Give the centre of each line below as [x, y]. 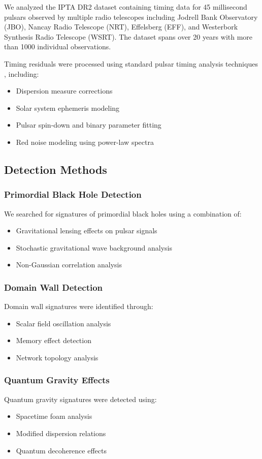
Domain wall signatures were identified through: [79, 306]
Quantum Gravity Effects [57, 380]
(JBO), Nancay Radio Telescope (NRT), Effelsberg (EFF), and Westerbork [121, 27]
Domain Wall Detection [54, 287]
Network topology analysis [57, 357]
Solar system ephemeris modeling [68, 108]
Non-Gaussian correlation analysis [69, 265]
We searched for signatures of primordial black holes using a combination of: [123, 213]
